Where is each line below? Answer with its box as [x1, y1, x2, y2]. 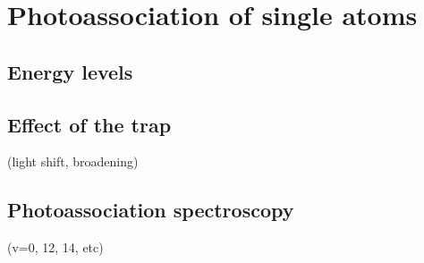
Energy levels [7, 57, 133, 85]
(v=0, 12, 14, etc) [7, 238, 104, 257]
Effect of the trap [7, 110, 172, 138]
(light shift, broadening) [7, 152, 139, 171]
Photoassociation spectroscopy [7, 196, 294, 224]
